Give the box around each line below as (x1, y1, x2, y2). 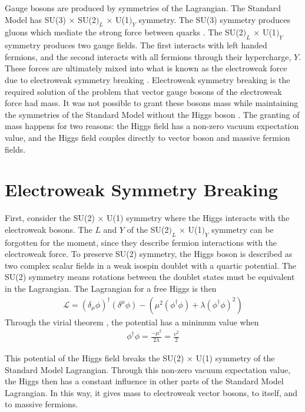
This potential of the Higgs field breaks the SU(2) (5, 351, 184, 364)
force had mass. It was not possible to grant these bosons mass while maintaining (5, 97, 299, 109)
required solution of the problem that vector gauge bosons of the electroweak (5, 85, 282, 97)
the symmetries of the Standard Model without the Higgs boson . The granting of (5, 108, 300, 120)
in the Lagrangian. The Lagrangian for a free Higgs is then (5, 282, 217, 295)
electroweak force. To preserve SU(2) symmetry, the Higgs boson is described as (5, 248, 293, 260)
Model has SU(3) (5, 13, 66, 25)
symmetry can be (211, 223, 274, 235)
